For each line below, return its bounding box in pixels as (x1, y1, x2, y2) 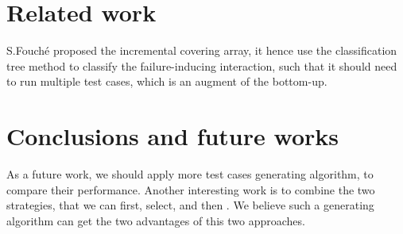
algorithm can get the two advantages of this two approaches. (6, 212, 305, 228)
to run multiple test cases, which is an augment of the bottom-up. (6, 73, 327, 90)
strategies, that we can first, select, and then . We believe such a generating (6, 197, 374, 213)
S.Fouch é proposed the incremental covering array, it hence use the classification (6, 42, 397, 59)
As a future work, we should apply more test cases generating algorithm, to (6, 166, 374, 182)
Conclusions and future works (6, 120, 339, 152)
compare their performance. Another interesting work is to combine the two (6, 181, 375, 198)
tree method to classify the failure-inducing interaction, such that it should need (6, 57, 397, 74)
